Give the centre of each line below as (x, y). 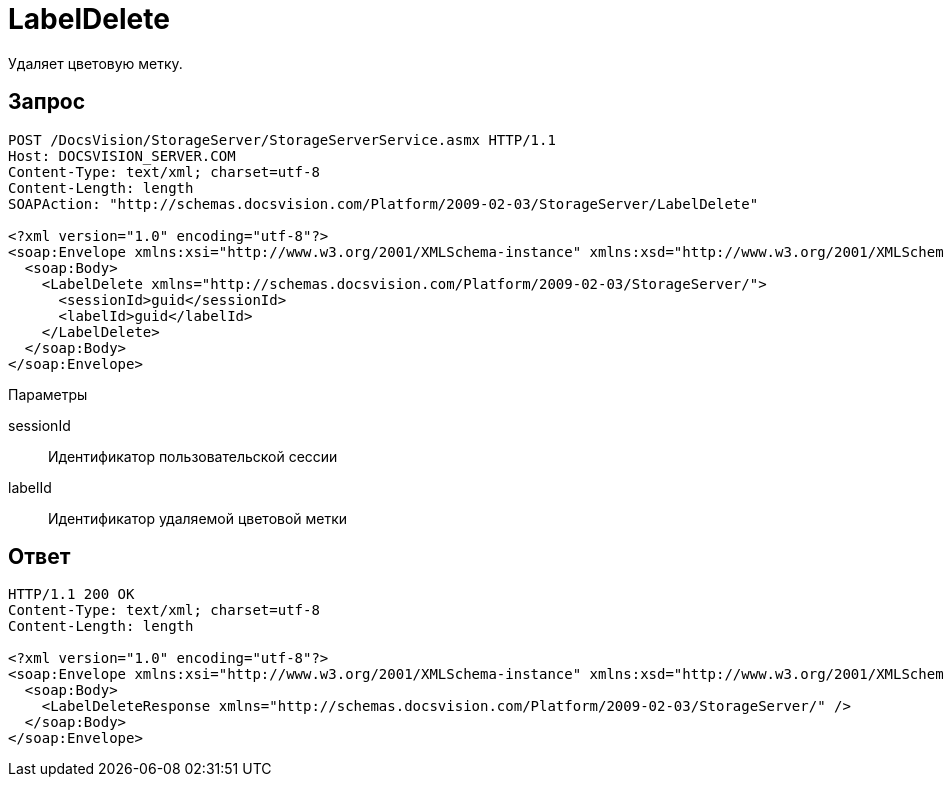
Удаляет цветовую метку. (95, 63)
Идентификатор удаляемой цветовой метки (198, 518)
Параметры (48, 394)
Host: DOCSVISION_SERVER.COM (122, 155)
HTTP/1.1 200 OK (71, 594)
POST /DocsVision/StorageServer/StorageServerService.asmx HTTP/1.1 (282, 139)
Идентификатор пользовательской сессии (193, 456)
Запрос (47, 102)
